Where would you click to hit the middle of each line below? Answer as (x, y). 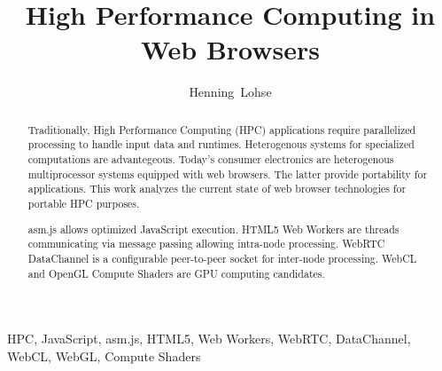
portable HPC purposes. (84, 203)
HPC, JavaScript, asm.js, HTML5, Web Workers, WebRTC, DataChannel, (209, 339)
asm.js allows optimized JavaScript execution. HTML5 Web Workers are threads (213, 229)
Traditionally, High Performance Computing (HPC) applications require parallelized (222, 129)
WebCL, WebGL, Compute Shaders (104, 355)
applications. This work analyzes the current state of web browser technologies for (217, 189)
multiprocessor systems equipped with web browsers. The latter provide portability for (228, 174)
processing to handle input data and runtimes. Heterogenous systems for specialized (221, 144)
